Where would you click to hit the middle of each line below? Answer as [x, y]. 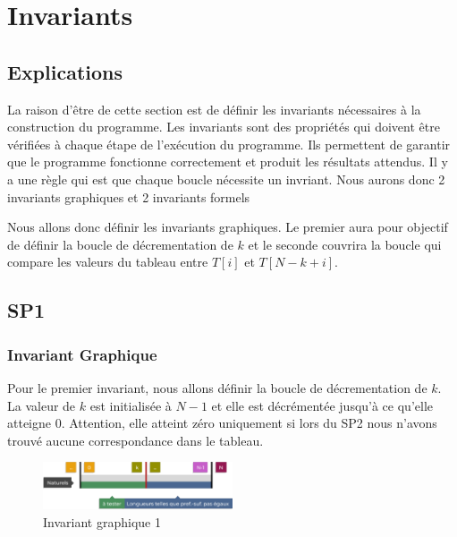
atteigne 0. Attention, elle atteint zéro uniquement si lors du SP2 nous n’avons [222, 423]
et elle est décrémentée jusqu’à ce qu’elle [322, 405]
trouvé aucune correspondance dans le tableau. [135, 440]
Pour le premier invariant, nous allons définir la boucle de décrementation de [217, 387]
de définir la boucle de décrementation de [120, 244]
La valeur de [42, 405]
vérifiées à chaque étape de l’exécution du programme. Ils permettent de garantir [229, 144]
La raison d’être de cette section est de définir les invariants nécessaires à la [214, 109]
